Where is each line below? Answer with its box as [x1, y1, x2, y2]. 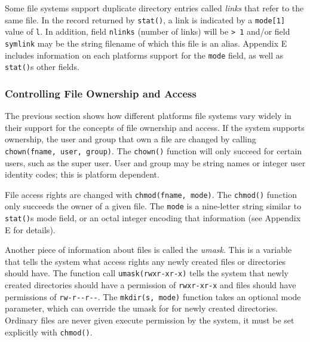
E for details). [5, 223, 56, 236]
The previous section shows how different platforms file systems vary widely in [5, 109, 291, 122]
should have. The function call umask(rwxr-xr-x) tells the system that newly [5, 267, 288, 279]
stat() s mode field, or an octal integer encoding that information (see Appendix [5, 212, 301, 224]
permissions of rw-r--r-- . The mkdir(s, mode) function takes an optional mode [5, 290, 301, 303]
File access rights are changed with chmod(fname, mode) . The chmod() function [5, 188, 297, 200]
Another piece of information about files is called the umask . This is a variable [5, 243, 292, 256]
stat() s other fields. [5, 60, 79, 73]
